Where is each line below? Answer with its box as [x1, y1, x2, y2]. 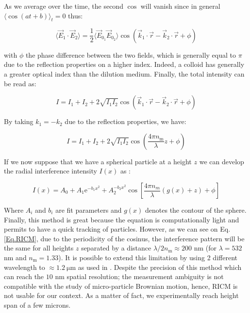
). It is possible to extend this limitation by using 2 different [58, 252, 237, 262]
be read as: [4, 78, 36, 88]
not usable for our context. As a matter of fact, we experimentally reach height [4, 290, 239, 300]
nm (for [194, 243, 217, 253]
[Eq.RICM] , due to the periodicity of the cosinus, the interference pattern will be [4, 233, 245, 243]
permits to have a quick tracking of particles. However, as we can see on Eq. [4, 224, 231, 234]
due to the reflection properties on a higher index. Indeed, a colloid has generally [4, 59, 245, 69]
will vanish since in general [140, 1, 220, 11]
